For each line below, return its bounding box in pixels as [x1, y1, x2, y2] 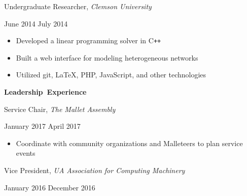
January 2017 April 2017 [4, 121, 81, 131]
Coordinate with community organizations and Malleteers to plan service [16, 137, 243, 148]
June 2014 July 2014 [4, 18, 68, 29]
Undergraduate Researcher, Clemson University [4, 1, 152, 11]
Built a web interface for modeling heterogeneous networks [16, 52, 198, 63]
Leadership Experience [4, 87, 87, 97]
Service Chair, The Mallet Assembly [4, 103, 116, 114]
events [16, 148, 36, 158]
